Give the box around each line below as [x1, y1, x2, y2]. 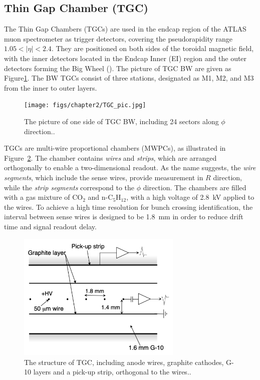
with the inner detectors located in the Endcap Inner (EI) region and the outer [4, 53, 247, 63]
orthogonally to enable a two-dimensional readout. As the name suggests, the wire [4, 162, 256, 173]
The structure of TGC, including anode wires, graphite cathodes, [24, 356, 224, 367]
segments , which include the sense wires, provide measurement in [4, 172, 203, 182]
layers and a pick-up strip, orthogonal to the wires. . [33, 366, 191, 377]
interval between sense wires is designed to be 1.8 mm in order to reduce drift [4, 211, 243, 222]
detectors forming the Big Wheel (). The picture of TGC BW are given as [4, 63, 231, 73]
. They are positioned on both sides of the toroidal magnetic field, [51, 43, 254, 54]
